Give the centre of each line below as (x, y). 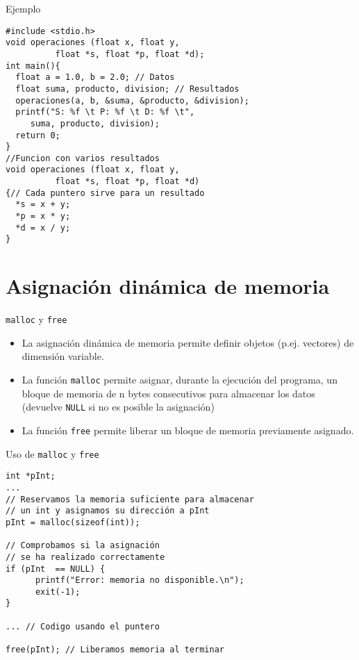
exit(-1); (58, 592)
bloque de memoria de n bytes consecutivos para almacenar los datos (168, 393)
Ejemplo (23, 8)
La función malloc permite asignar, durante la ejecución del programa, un (179, 380)
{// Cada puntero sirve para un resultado (105, 193)
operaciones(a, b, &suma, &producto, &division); (132, 100)
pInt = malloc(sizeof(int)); (73, 522)
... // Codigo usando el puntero (83, 626)
